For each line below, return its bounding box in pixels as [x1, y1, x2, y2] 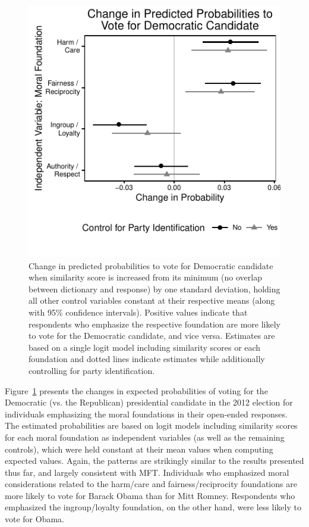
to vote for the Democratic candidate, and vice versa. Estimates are [29, 329, 275, 342]
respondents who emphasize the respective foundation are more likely [29, 317, 280, 330]
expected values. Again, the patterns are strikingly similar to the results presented [5, 454, 304, 467]
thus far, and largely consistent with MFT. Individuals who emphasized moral [5, 466, 289, 478]
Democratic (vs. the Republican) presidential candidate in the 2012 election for [5, 396, 293, 408]
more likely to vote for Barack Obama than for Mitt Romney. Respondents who [5, 489, 295, 501]
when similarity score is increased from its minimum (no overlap [29, 271, 262, 283]
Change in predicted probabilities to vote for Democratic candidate [29, 259, 273, 272]
